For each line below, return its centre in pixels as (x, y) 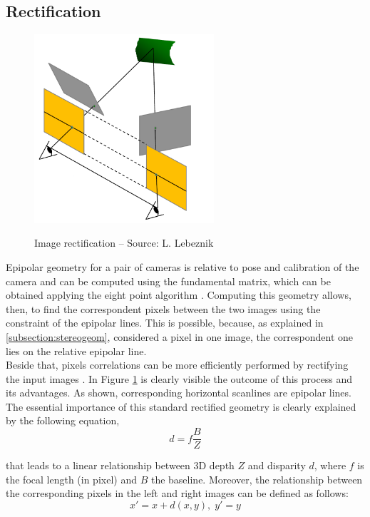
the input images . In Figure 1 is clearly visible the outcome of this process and (179, 378)
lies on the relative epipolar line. (76, 350)
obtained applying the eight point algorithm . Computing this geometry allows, (179, 295)
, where (330, 465)
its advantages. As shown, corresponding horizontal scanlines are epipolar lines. (179, 393)
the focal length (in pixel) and (71, 479)
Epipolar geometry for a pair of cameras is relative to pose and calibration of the (183, 266)
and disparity (277, 465)
